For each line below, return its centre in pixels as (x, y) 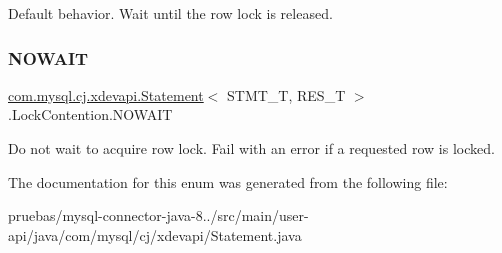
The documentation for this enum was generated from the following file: (228, 181)
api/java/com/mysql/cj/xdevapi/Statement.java (155, 234)
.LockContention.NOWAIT (90, 114)
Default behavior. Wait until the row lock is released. (170, 13)
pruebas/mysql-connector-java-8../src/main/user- (158, 215)
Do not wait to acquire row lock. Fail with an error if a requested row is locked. (251, 148)
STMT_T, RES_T (286, 94)
